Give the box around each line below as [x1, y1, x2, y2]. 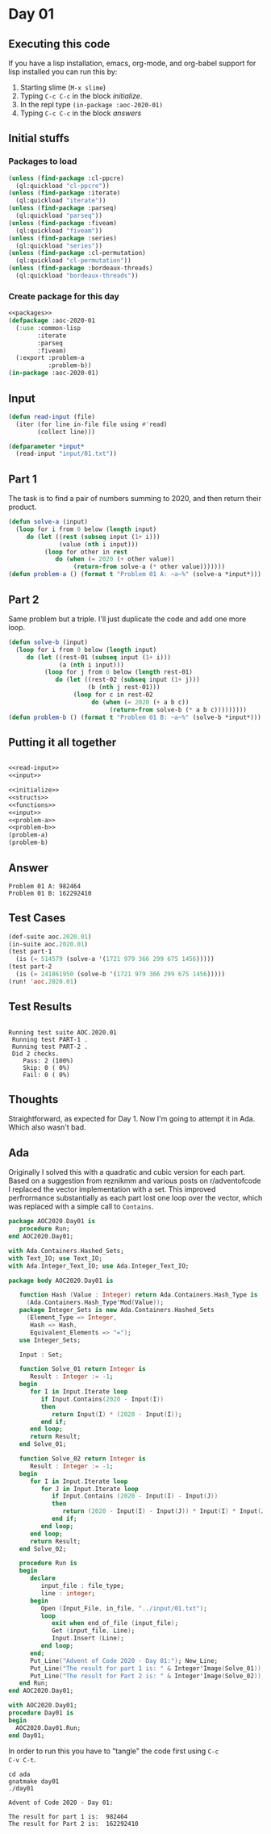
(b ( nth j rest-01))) [87, 683, 161, 691]
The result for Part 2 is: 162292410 [8, 1819, 139, 1828]
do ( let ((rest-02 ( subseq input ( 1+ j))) [55, 675, 200, 684]
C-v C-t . [8, 1754, 36, 1764]
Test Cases [8, 911, 66, 925]
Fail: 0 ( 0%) [23, 1071, 70, 1079]
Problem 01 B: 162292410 [8, 889, 92, 897]
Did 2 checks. [11, 1050, 60, 1058]
